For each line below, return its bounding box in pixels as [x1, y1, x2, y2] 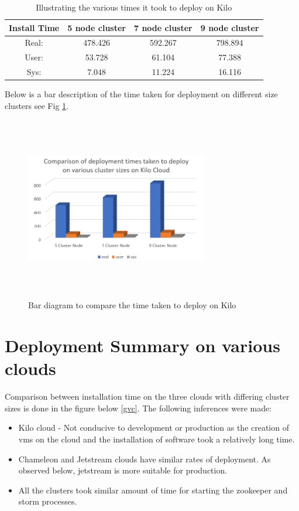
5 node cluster [67, 21, 126, 33]
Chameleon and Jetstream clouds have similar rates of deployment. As [18, 452, 271, 465]
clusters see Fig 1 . [5, 99, 68, 111]
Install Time [9, 21, 60, 33]
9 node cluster [200, 21, 259, 33]
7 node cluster [134, 21, 193, 33]
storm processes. [18, 495, 77, 507]
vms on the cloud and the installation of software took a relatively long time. [18, 433, 295, 445]
